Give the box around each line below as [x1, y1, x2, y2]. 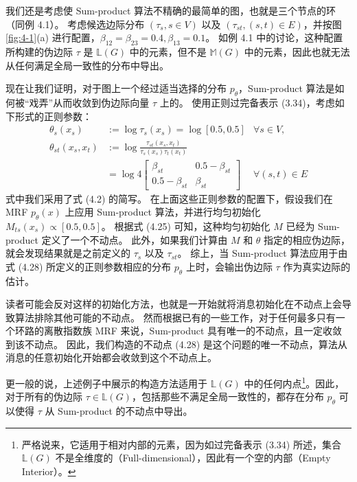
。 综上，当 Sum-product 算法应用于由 [177, 246, 348, 260]
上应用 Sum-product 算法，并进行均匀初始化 [65, 205, 261, 219]
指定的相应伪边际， [264, 232, 351, 246]
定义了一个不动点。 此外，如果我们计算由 [41, 232, 228, 246]
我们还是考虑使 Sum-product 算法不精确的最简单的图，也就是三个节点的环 [5, 3, 336, 17]
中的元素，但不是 [129, 44, 207, 58]
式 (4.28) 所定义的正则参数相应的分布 [5, 259, 172, 273]
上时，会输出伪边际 [185, 259, 273, 273]
